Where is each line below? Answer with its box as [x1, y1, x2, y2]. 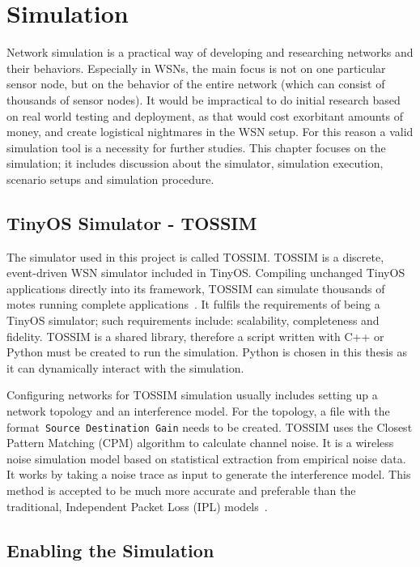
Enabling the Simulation [6, 537, 214, 562]
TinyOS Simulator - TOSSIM [6, 210, 257, 235]
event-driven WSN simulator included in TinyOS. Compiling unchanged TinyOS [6, 264, 405, 281]
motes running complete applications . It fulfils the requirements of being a [6, 296, 380, 313]
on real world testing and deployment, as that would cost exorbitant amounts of [6, 107, 404, 124]
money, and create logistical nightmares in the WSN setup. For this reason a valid [6, 123, 414, 140]
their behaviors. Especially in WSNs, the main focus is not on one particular [6, 59, 386, 76]
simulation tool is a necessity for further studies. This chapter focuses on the [6, 139, 386, 156]
